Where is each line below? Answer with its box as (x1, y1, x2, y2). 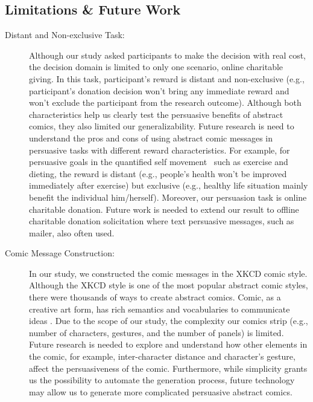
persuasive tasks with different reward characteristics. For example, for (29, 143, 290, 156)
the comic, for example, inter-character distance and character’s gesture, (29, 350, 296, 363)
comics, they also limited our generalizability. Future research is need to (29, 120, 294, 132)
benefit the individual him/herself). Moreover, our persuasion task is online (29, 190, 307, 203)
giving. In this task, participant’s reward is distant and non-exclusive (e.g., (29, 72, 305, 85)
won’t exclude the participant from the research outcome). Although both (29, 96, 302, 109)
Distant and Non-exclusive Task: (5, 28, 125, 41)
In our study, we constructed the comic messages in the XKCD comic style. (29, 267, 308, 279)
